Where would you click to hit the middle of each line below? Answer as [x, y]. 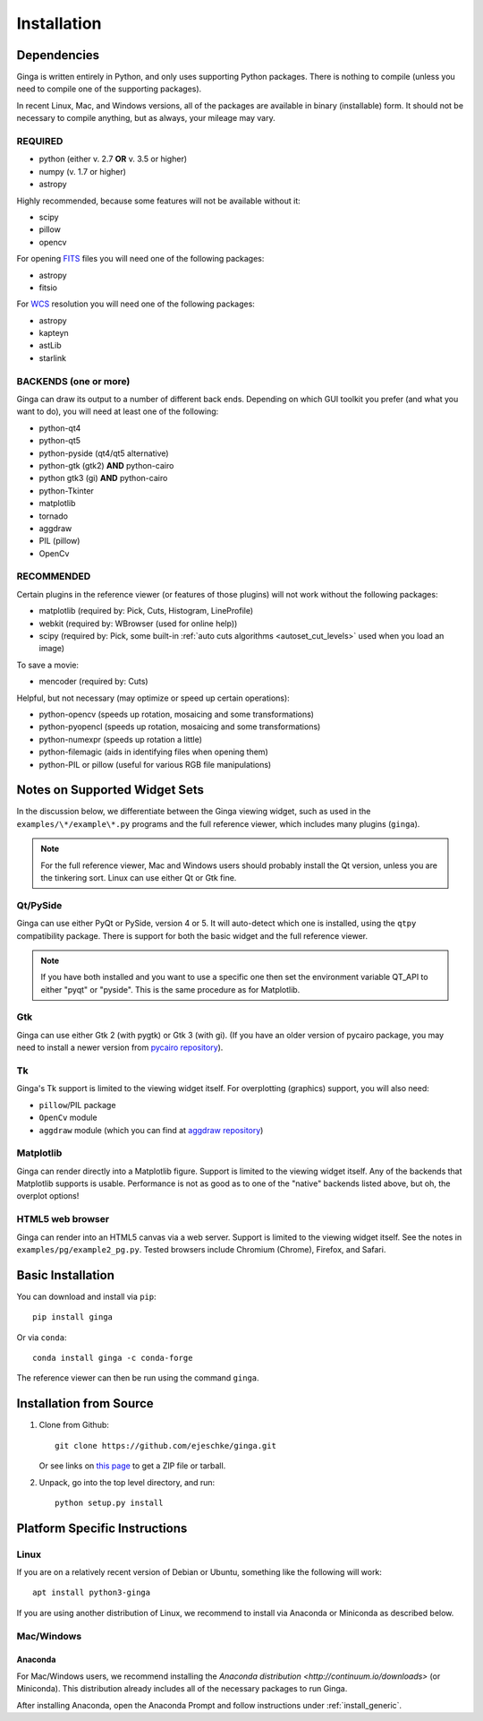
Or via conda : [42, 1337]
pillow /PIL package [77, 1105]
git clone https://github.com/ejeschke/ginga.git [166, 1446]
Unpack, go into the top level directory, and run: [127, 1482]
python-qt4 [60, 428]
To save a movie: [48, 665]
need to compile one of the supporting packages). [109, 89]
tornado [54, 516]
